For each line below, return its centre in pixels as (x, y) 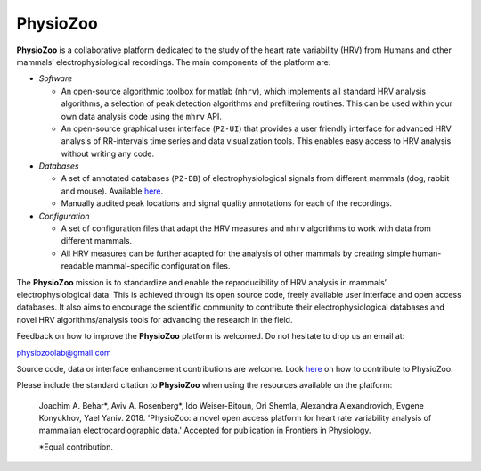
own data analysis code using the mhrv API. (142, 116)
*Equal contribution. (76, 447)
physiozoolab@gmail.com (64, 352)
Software (56, 78)
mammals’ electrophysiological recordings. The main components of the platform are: (174, 62)
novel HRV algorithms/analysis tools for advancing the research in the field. (155, 319)
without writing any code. (108, 153)
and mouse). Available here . (112, 191)
